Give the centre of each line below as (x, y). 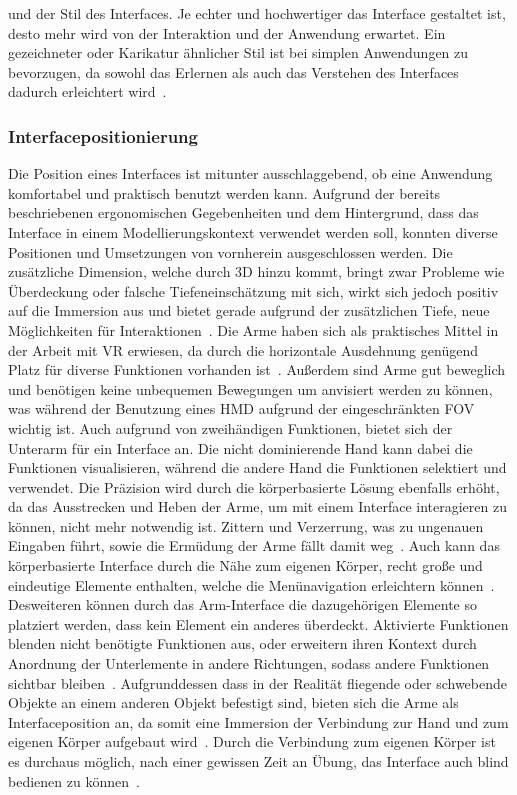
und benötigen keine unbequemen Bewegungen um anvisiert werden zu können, (250, 388)
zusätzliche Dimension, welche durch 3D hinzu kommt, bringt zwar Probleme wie (256, 271)
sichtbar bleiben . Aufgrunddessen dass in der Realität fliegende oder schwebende (257, 682)
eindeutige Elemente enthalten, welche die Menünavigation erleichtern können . (251, 584)
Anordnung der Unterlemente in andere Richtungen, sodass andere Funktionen (249, 663)
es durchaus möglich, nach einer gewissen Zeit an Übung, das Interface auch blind (258, 761)
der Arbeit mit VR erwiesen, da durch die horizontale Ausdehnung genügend (243, 349)
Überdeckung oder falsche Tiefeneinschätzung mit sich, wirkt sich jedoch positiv (253, 290)
